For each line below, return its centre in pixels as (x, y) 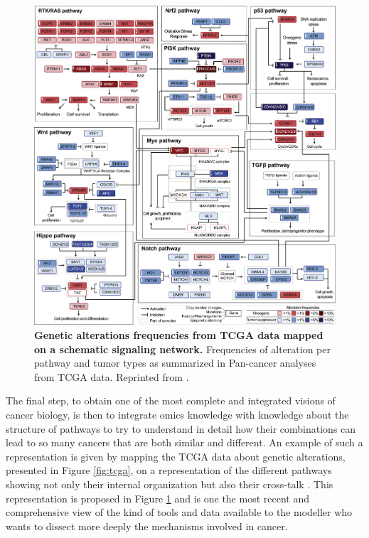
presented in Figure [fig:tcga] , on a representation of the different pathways (169, 470)
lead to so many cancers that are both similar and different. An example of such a (184, 442)
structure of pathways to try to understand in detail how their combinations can (181, 428)
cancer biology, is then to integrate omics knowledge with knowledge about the (177, 415)
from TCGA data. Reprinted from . (112, 376)
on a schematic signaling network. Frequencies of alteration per (183, 349)
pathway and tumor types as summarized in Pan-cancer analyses (175, 363)
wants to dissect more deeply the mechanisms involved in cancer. (147, 526)
